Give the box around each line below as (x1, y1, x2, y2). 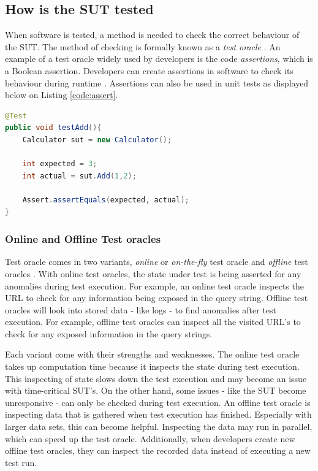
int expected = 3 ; (22, 159, 97, 169)
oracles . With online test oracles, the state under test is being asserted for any (5, 267, 301, 280)
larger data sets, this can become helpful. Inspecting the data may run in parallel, (5, 420, 312, 433)
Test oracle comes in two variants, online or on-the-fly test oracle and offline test (5, 255, 308, 268)
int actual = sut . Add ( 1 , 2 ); (22, 171, 137, 180)
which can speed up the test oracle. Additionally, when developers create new (5, 432, 295, 445)
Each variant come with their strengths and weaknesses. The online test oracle (5, 348, 300, 361)
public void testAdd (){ (5, 123, 102, 132)
